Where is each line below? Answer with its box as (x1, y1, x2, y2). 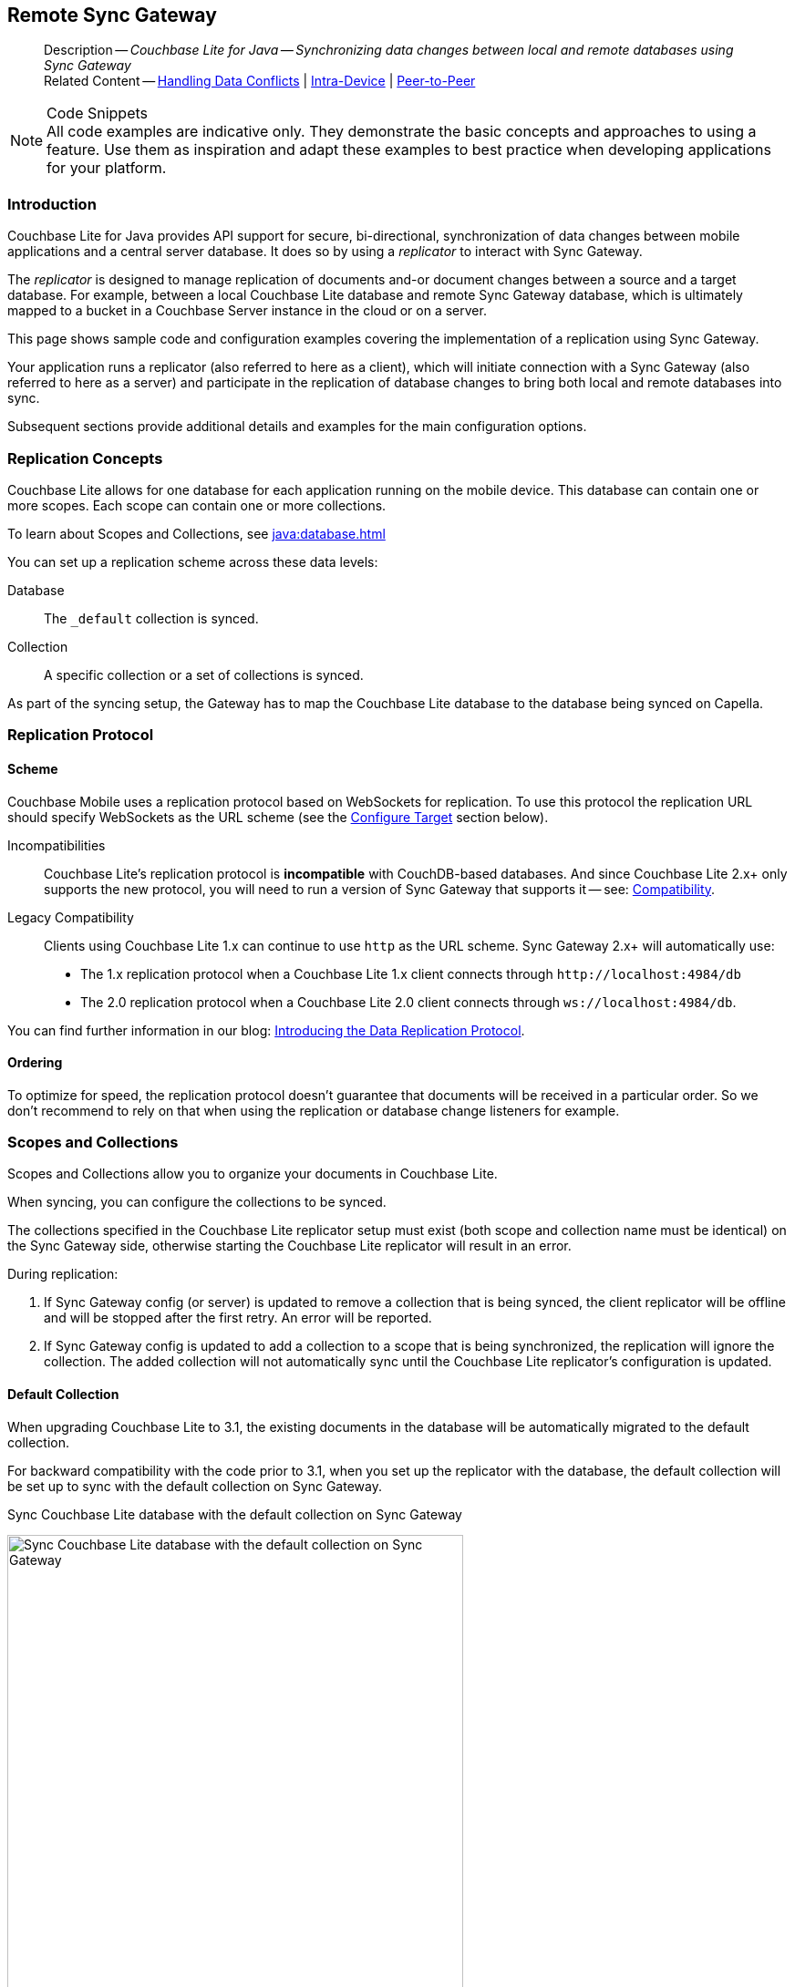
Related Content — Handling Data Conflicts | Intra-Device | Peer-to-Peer (44, 73, 476, 89)
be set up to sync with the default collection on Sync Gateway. (7, 1477, 382, 1494)
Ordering (7, 1055, 63, 1071)
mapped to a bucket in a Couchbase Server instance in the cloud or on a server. (7, 303, 487, 319)
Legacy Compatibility (7, 909, 134, 925)
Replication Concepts (7, 448, 163, 468)
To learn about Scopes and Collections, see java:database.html (7, 525, 386, 541)
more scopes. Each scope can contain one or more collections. (7, 497, 387, 513)
